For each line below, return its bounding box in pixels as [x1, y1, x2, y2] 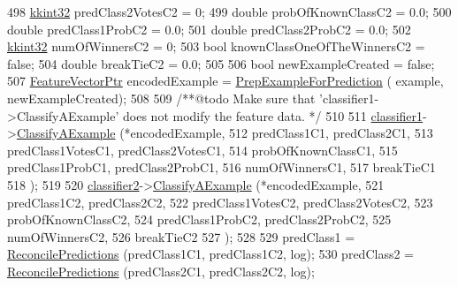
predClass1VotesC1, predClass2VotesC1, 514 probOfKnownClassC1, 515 [7, 140, 398, 159]
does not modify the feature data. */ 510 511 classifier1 [123, 106, 424, 125]
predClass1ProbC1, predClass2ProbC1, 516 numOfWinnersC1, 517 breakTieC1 [7, 158, 436, 177]
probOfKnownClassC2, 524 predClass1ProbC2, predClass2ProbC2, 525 [7, 210, 392, 229]
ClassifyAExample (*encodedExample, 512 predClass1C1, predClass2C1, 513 [16, 124, 433, 142]
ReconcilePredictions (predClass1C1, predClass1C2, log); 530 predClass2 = [7, 245, 414, 263]
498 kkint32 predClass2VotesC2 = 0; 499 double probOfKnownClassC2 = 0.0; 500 [7, 3, 452, 20]
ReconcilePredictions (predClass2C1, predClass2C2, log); [7, 261, 315, 280]
